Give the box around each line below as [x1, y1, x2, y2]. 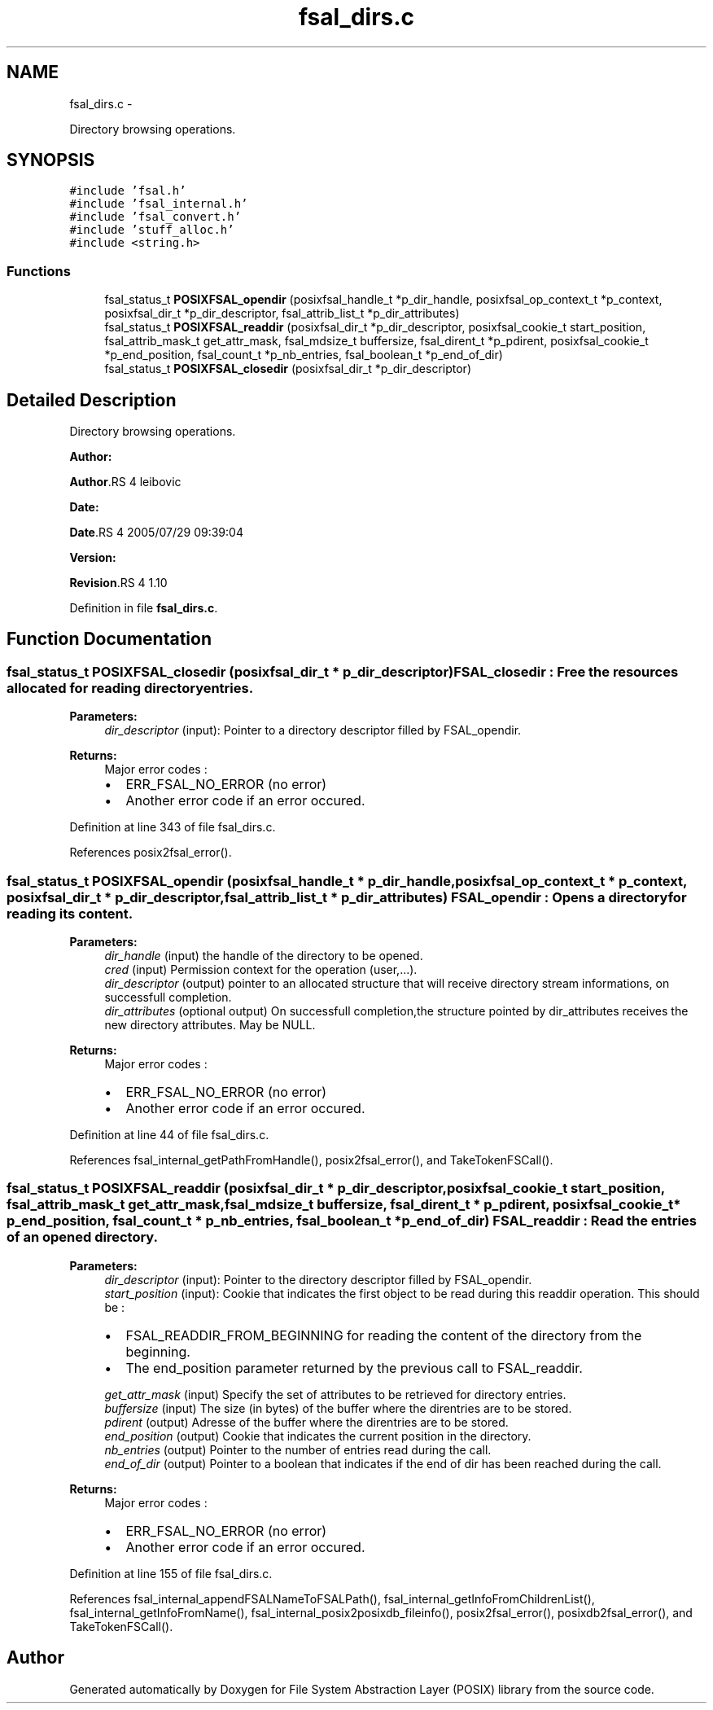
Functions [7, 262, 71, 279]
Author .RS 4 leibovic [69, 475, 182, 489]
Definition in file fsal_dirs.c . [69, 601, 218, 616]
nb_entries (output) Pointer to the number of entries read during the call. [104, 1442, 492, 1457]
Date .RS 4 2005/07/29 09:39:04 [69, 525, 243, 540]
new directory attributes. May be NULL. [104, 1018, 316, 1032]
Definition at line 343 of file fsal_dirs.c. [69, 820, 276, 835]
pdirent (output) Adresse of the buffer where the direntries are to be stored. [104, 1414, 509, 1429]
